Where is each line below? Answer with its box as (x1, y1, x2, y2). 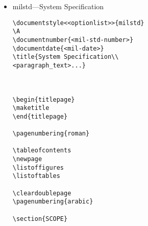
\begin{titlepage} (12, 96, 75, 103)
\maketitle (12, 104, 50, 112)
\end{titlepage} (12, 112, 68, 120)
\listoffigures (12, 164, 64, 171)
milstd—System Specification (12, 1, 104, 11)
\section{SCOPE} (12, 215, 68, 222)
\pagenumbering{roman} (12, 130, 90, 138)
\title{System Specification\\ (12, 53, 119, 61)
